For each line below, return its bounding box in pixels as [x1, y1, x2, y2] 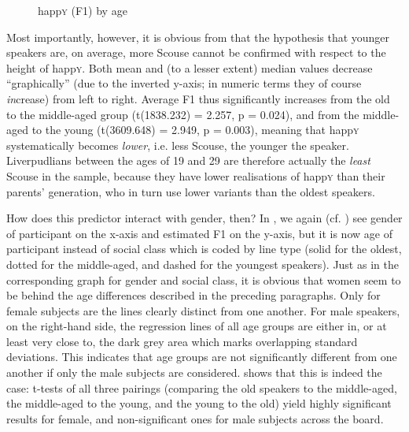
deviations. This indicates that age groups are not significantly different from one [6, 348, 397, 365]
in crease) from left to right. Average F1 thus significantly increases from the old [6, 90, 390, 106]
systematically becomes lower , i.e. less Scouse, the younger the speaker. [6, 136, 349, 153]
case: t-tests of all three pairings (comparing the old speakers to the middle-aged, [6, 379, 397, 396]
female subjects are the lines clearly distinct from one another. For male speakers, [6, 302, 400, 318]
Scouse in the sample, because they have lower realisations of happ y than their [6, 167, 385, 184]
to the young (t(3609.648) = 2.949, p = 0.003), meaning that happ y [31, 121, 359, 138]
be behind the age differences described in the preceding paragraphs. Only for [6, 287, 381, 304]
